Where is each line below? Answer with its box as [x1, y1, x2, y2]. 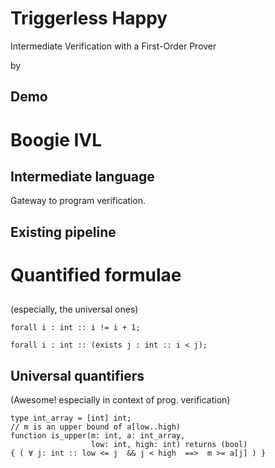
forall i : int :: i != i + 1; [10, 323, 141, 333]
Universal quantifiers [10, 367, 145, 384]
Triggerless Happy [10, 7, 168, 30]
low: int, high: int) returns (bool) [90, 440, 248, 450]
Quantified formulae [10, 263, 182, 286]
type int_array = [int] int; [10, 413, 132, 424]
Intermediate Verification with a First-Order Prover [10, 40, 217, 52]
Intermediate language [10, 168, 155, 185]
